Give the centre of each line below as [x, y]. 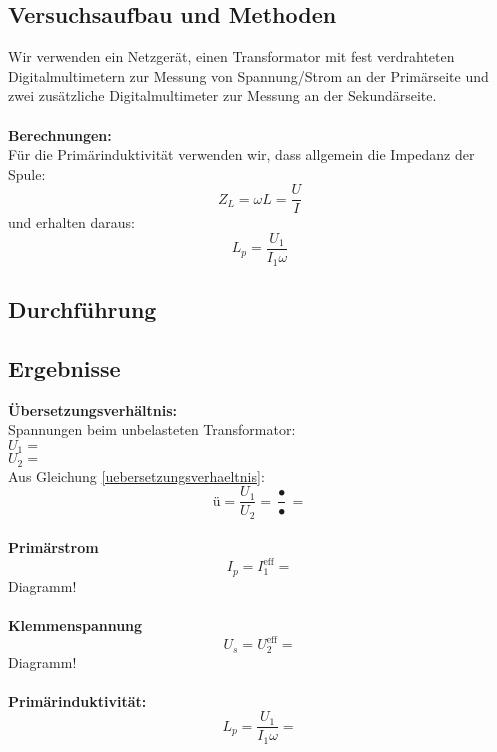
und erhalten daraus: [71, 222]
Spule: [27, 173]
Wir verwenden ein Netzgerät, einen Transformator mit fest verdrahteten [231, 56]
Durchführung [82, 308]
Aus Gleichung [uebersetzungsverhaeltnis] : [136, 475]
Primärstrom [53, 547]
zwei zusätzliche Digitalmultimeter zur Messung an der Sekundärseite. [222, 95]
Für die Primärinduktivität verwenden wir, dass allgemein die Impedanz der [241, 154]
